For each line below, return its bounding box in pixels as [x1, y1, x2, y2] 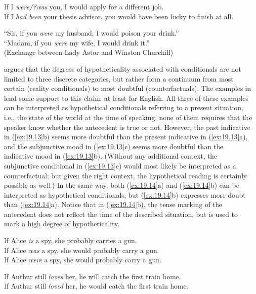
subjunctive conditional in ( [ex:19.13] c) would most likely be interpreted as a [4, 160, 236, 170]
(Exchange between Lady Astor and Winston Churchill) [4, 47, 173, 57]
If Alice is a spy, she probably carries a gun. [4, 235, 137, 246]
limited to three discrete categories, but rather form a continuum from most [4, 73, 234, 84]
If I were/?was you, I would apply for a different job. [4, 1, 164, 11]
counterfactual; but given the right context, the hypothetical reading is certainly [4, 170, 247, 180]
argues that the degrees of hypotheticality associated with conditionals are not [4, 63, 242, 74]
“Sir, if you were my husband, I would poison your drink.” [4, 28, 179, 38]
